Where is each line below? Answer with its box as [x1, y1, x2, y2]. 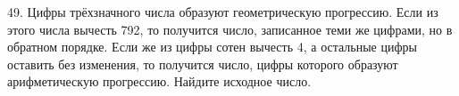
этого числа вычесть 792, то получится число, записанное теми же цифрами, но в [7, 20, 453, 38]
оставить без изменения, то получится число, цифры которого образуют [7, 54, 398, 73]
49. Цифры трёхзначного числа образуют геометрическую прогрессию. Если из [7, 3, 438, 20]
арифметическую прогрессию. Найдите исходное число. [7, 72, 312, 91]
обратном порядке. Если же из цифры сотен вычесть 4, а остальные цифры [7, 37, 417, 56]
